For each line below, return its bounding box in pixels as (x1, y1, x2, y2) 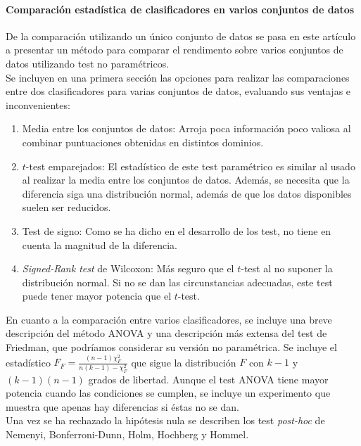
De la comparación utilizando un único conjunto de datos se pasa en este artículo (6, 28, 356, 43)
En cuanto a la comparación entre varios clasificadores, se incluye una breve (6, 312, 332, 326)
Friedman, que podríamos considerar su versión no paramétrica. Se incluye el (6, 340, 337, 355)
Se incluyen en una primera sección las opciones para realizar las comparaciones (6, 70, 350, 84)
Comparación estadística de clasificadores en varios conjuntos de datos (6, 1, 355, 16)
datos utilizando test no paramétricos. (6, 56, 170, 70)
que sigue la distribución (131, 355, 236, 369)
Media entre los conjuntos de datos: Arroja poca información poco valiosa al (22, 121, 351, 136)
